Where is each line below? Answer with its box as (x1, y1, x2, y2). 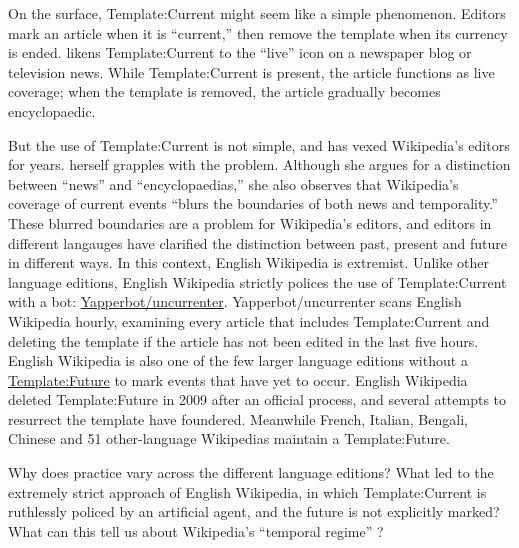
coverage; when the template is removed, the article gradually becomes (8, 81, 441, 102)
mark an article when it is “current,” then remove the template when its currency (8, 22, 508, 43)
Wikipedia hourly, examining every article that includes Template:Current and (8, 310, 490, 331)
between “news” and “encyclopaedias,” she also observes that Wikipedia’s (8, 173, 459, 194)
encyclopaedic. (8, 100, 96, 121)
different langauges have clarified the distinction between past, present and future (8, 232, 508, 253)
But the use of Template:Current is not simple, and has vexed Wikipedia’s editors (8, 134, 510, 155)
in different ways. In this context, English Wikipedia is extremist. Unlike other (8, 252, 489, 273)
